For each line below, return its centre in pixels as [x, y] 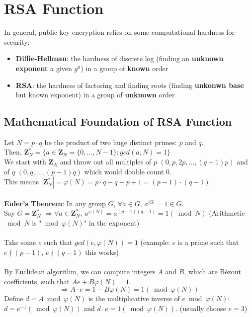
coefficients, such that [37, 281]
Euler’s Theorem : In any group [55, 203]
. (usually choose [201, 308]
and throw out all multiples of [106, 162]
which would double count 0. [128, 171]
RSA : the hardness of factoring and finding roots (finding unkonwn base [130, 85]
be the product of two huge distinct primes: [111, 142]
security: [17, 41]
